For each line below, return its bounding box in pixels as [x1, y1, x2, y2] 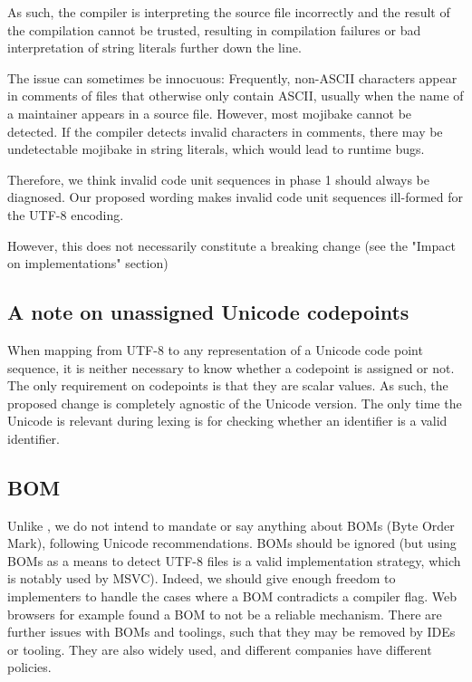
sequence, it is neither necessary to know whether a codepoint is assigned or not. [7, 358, 455, 377]
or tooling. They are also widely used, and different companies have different [7, 639, 432, 658]
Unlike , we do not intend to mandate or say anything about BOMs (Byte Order [7, 515, 455, 534]
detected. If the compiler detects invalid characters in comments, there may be [7, 121, 443, 140]
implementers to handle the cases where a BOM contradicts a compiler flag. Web [7, 587, 458, 606]
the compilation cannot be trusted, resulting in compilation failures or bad [7, 20, 421, 39]
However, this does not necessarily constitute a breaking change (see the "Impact [7, 235, 456, 255]
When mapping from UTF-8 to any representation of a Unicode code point [7, 340, 423, 359]
